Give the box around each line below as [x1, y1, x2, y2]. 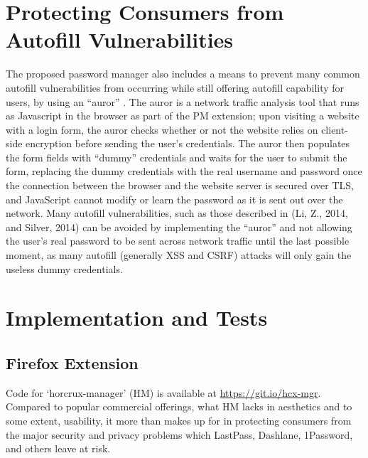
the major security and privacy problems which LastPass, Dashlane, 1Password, [6, 427, 353, 442]
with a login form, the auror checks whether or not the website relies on [6, 122, 318, 137]
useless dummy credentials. [6, 261, 123, 276]
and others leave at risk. [6, 441, 111, 456]
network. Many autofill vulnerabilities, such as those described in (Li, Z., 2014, [6, 206, 348, 220]
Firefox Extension [6, 351, 139, 373]
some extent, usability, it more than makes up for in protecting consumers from [6, 412, 352, 427]
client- [321, 122, 348, 137]
